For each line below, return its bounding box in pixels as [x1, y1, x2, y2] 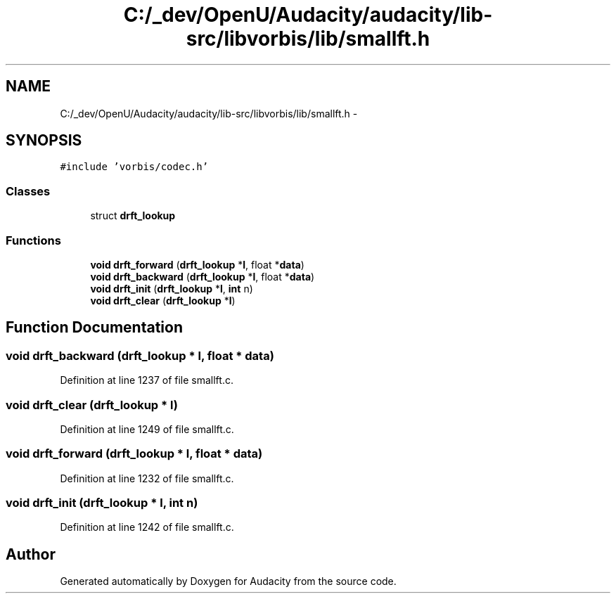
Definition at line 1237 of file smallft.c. [60, 374, 233, 387]
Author [6, 545, 56, 563]
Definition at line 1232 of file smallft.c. [60, 472, 234, 484]
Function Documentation [6, 318, 183, 337]
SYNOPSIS [6, 131, 82, 150]
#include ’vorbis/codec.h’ [60, 161, 209, 173]
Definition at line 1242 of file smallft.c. [60, 521, 234, 534]
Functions [6, 233, 61, 247]
